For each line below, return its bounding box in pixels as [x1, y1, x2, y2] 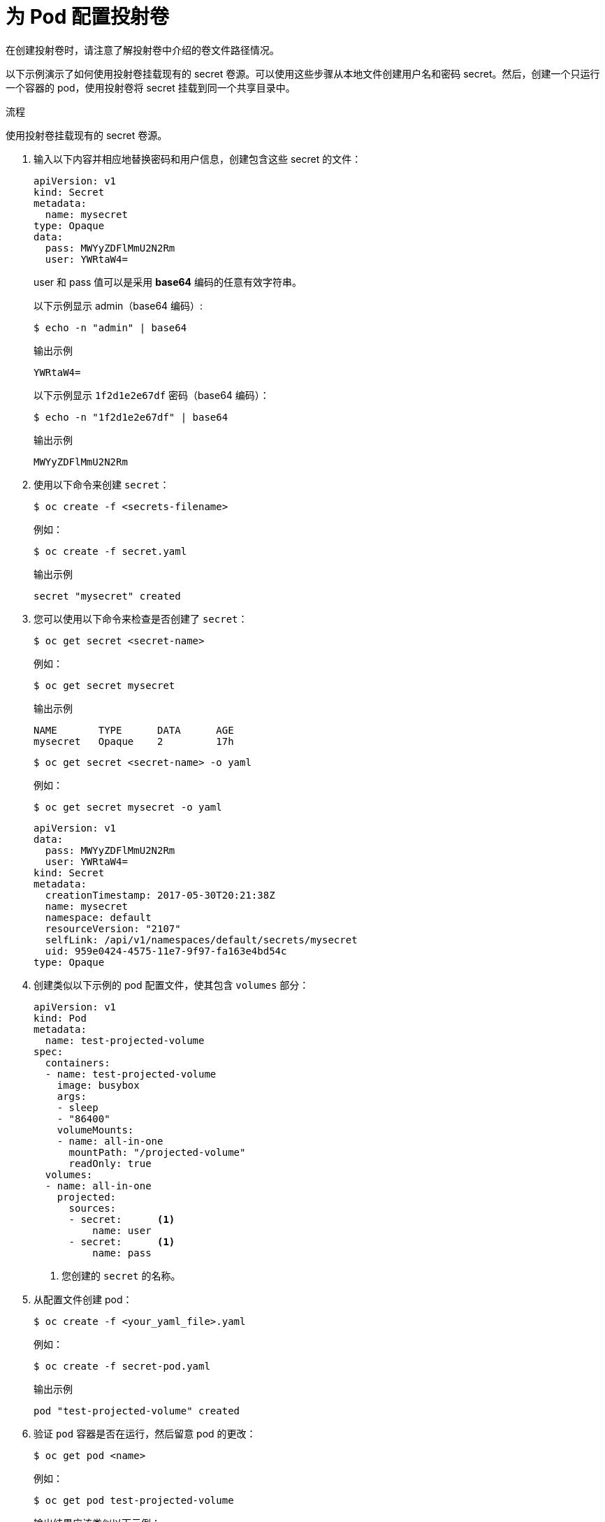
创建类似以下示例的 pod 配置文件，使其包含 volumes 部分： [34, 978, 309, 991]
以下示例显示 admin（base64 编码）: [34, 299, 203, 312]
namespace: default [45, 911, 152, 923]
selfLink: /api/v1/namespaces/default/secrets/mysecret [45, 934, 358, 945]
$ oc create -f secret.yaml [34, 545, 187, 557]
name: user [92, 1224, 152, 1236]
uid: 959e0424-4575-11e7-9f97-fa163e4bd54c [45, 945, 287, 957]
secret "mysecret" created [34, 590, 181, 602]
